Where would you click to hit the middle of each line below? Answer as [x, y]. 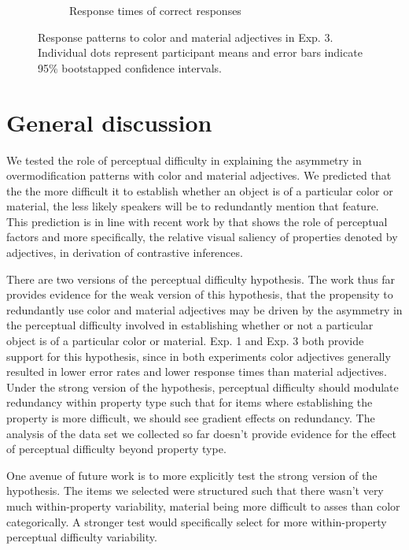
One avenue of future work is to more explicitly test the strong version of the [192, 475]
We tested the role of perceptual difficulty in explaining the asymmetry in [184, 160]
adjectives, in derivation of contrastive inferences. [125, 253]
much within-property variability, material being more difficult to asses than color [203, 505]
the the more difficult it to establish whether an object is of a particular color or [200, 190]
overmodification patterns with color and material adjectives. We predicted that [199, 175]
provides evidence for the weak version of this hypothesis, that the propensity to [200, 294]
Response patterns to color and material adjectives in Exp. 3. [186, 37]
